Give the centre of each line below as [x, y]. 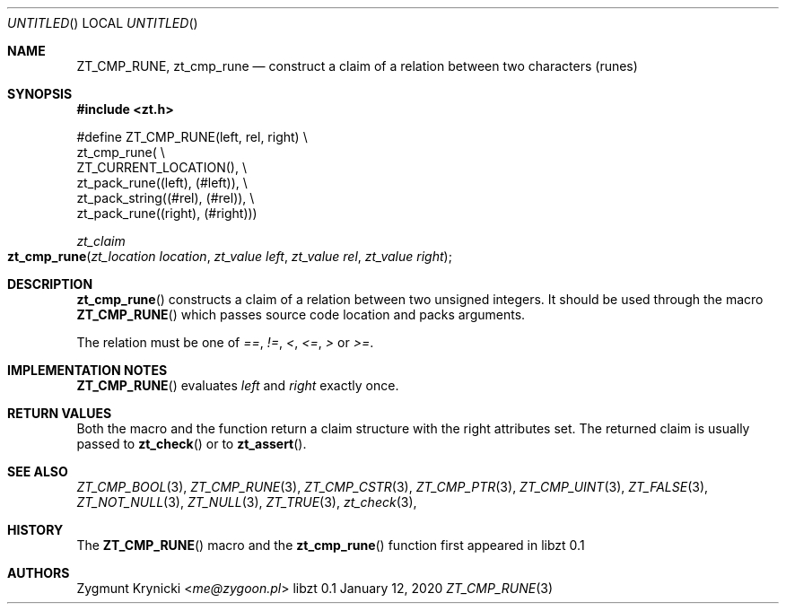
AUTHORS [39, 573]
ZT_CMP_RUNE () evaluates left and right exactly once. [238, 385]
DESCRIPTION [50, 284]
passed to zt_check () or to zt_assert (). [192, 444]
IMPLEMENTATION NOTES [87, 370]
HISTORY [35, 530]
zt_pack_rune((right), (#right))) [167, 213]
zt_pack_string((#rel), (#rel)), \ [166, 198]
